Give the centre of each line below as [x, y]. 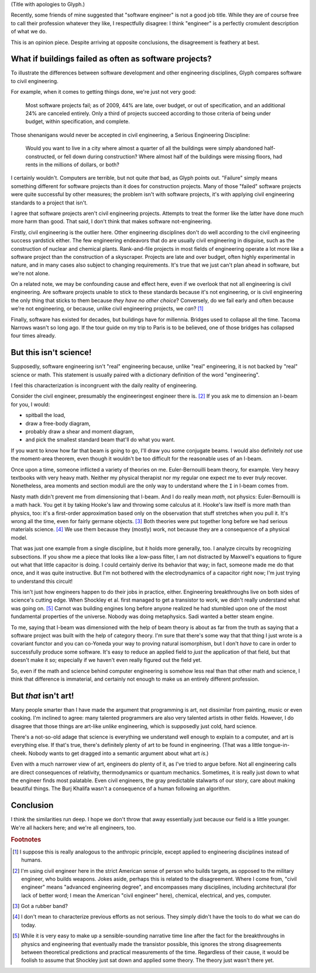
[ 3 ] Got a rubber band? [40, 906]
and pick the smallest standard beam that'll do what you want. [100, 440]
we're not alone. [30, 273]
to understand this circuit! [42, 581]
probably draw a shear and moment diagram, [80, 432]
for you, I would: [30, 404]
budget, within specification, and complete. [78, 122]
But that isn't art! [42, 696]
